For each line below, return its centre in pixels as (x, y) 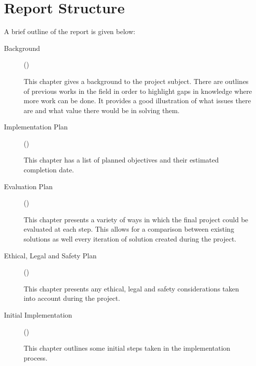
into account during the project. (72, 298)
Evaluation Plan (28, 186)
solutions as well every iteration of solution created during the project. (130, 239)
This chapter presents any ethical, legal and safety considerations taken (131, 288)
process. (36, 357)
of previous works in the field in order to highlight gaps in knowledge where (138, 91)
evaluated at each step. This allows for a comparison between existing (129, 229)
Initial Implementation (38, 315)
